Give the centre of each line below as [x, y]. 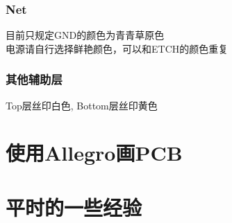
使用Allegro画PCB [94, 153]
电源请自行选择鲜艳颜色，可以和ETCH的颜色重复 [117, 48]
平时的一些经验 [74, 207]
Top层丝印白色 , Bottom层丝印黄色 [82, 105]
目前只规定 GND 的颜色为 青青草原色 [85, 35]
